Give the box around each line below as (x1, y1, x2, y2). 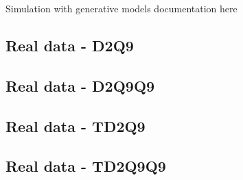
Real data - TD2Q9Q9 (5, 155, 166, 177)
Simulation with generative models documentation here (5, 1, 238, 15)
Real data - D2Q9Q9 (5, 75, 155, 96)
